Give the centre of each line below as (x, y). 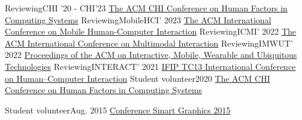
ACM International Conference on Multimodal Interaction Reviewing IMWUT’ (149, 43)
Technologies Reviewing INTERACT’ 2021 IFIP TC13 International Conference (150, 66)
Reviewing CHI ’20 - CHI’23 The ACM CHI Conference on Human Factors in (146, 8)
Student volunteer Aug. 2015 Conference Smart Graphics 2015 (118, 110)
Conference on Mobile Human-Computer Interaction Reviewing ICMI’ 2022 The (151, 31)
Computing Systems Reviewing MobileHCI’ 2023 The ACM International (138, 19)
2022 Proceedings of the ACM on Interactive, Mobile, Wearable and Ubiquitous (151, 55)
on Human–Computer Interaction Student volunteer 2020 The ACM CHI (138, 78)
